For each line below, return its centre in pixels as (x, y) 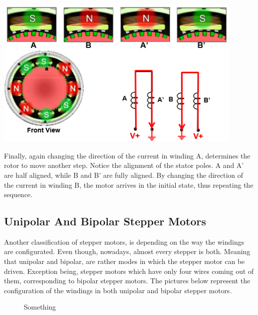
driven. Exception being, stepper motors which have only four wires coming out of (129, 271)
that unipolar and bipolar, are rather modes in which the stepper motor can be (125, 261)
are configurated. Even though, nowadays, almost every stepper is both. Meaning (127, 251)
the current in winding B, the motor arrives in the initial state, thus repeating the (129, 184)
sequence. (18, 194)
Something (40, 307)
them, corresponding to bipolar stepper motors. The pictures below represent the (127, 281)
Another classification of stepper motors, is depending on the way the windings (124, 241)
